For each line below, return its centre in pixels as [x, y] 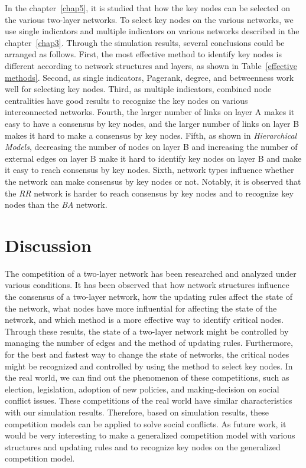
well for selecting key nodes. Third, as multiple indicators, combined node [138, 89]
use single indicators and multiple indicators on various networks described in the [152, 31]
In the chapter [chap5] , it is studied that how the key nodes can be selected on [147, 8]
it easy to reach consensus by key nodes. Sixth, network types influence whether [149, 170]
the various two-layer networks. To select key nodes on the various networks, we [149, 19]
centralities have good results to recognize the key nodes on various [126, 100]
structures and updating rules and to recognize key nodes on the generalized [143, 446]
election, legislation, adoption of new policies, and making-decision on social [142, 389]
